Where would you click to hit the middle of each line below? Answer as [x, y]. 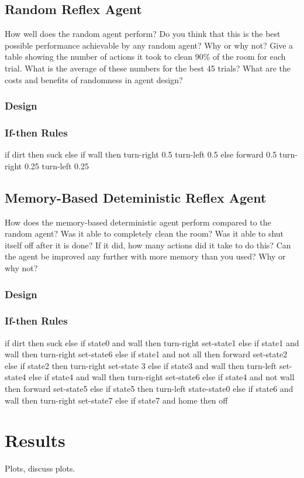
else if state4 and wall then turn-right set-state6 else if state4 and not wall [162, 377]
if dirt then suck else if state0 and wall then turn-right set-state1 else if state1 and [152, 342]
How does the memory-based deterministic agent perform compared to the [138, 222]
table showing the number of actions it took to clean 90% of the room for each [145, 57]
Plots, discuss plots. [40, 468]
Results [35, 440]
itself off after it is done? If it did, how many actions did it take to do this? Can [148, 245]
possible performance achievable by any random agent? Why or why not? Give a [149, 45]
